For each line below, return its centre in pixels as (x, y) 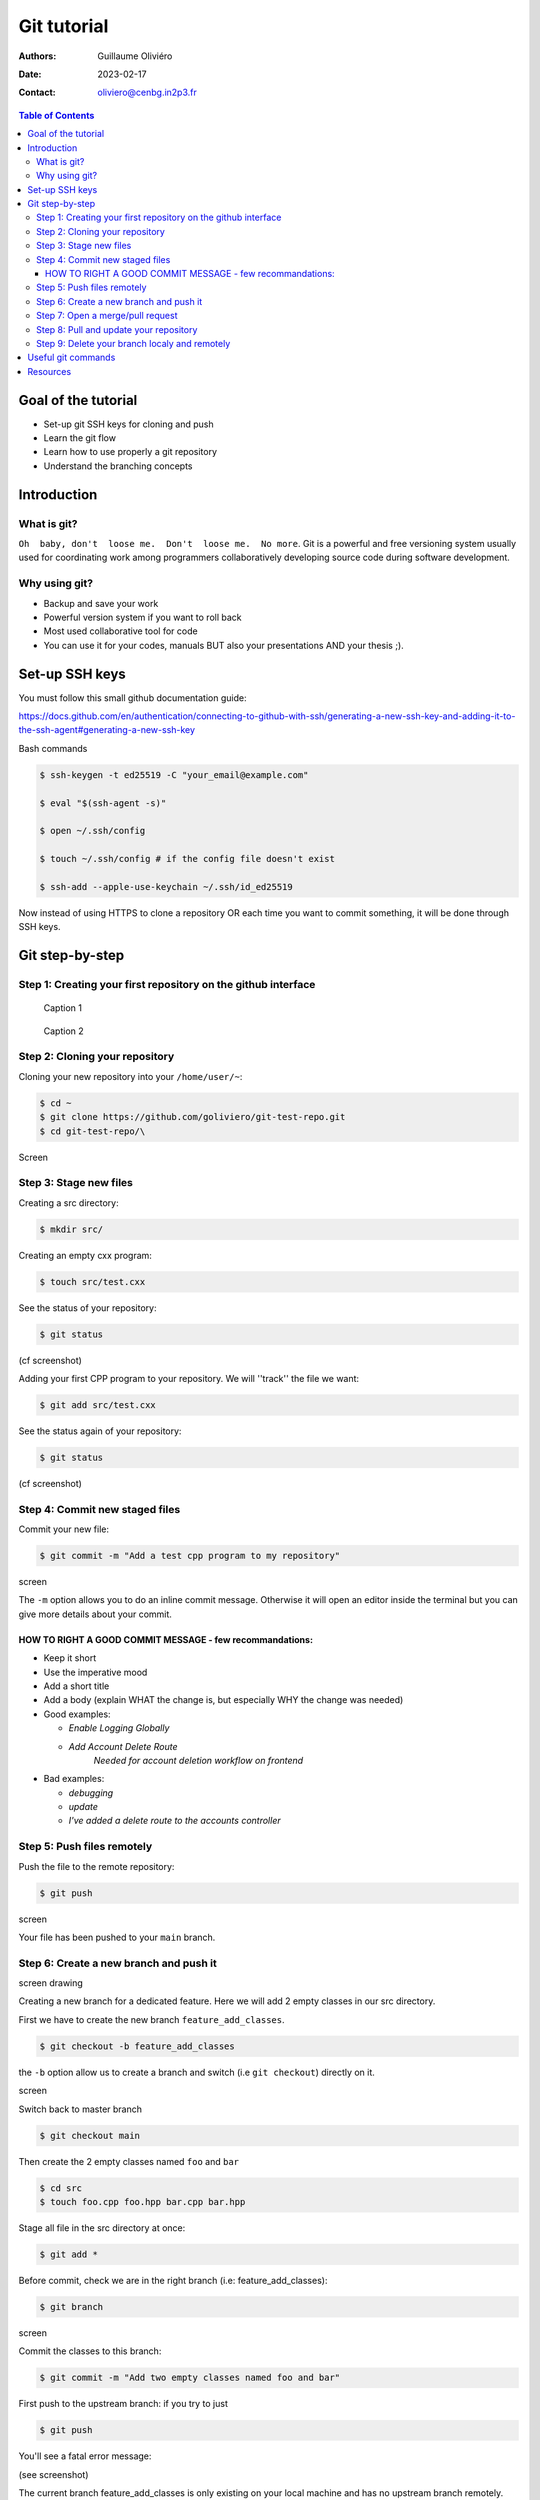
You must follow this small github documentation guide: (132, 697)
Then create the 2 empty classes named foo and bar (129, 2161)
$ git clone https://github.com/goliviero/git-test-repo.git (192, 1117)
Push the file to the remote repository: (96, 1866)
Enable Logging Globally (119, 1728)
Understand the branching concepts (118, 466)
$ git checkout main (89, 2135)
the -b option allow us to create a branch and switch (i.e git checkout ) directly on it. (196, 2072)
